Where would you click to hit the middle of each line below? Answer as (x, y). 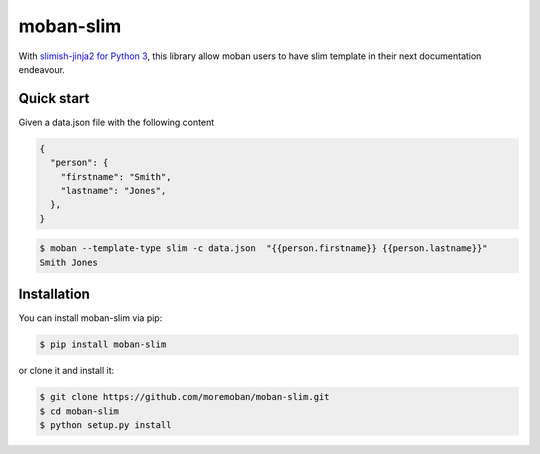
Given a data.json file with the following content (116, 122)
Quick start (54, 98)
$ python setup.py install (105, 424)
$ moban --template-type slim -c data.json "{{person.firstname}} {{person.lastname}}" (264, 248)
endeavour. (41, 69)
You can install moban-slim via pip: (90, 318)
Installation (54, 294)
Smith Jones (69, 262)
